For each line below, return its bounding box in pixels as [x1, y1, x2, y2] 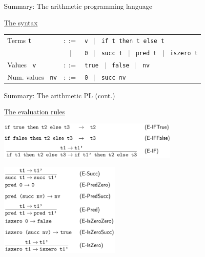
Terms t [7, 35, 32, 45]
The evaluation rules [4, 107, 65, 117]
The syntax [4, 17, 38, 27]
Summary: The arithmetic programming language [4, 1, 152, 11]
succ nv [101, 74, 126, 81]
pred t [135, 49, 157, 57]
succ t [101, 49, 123, 57]
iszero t [170, 49, 198, 57]
